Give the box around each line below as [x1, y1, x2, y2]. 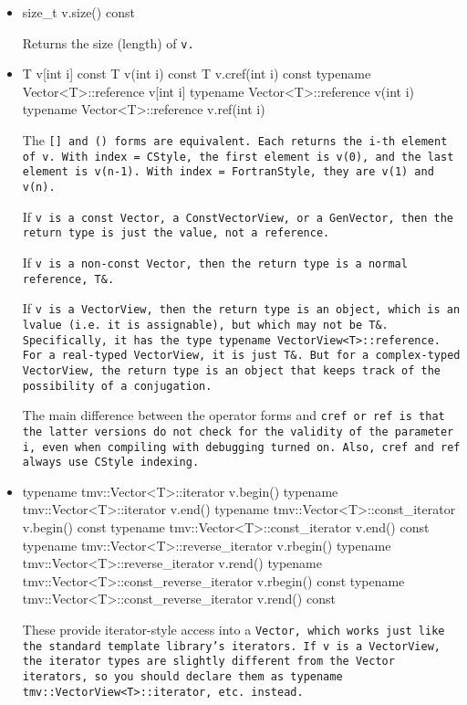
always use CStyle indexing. [22, 456, 200, 469]
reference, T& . [22, 272, 115, 286]
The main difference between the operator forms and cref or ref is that [22, 405, 445, 425]
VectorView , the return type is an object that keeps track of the [22, 363, 441, 377]
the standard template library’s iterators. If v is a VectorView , [22, 639, 441, 653]
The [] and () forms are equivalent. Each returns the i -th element [22, 131, 448, 150]
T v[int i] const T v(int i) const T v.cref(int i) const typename [22, 64, 371, 83]
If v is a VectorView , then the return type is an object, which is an [22, 299, 461, 318]
